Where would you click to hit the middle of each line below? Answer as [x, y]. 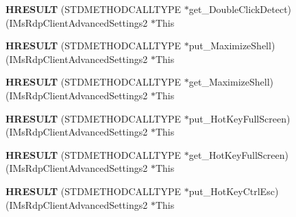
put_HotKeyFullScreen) [239, 118]
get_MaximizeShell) [231, 82]
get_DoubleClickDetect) [240, 9]
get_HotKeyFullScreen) [239, 154]
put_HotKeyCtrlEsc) [234, 191]
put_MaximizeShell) [232, 46]
